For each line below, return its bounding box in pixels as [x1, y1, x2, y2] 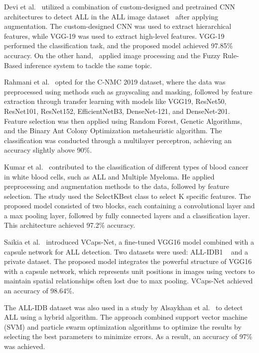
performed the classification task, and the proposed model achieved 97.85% [4, 40, 233, 51]
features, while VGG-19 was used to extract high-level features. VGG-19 [4, 30, 225, 41]
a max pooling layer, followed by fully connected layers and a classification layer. [4, 210, 250, 220]
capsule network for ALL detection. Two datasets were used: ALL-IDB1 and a [4, 246, 248, 257]
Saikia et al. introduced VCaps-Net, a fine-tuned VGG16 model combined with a [4, 237, 254, 247]
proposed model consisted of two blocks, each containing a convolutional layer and [4, 200, 255, 211]
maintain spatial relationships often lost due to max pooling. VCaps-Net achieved [4, 275, 253, 286]
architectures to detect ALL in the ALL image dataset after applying [4, 11, 218, 21]
